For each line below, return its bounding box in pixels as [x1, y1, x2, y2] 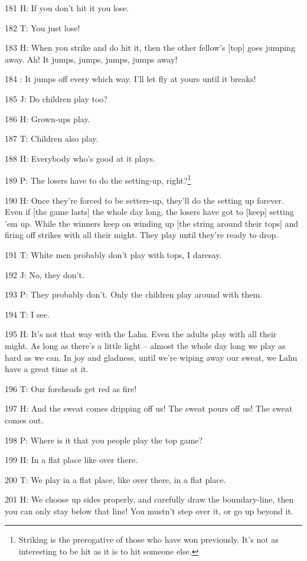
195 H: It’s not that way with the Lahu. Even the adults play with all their [5, 328, 277, 340]
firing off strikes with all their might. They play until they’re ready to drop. [5, 229, 279, 241]
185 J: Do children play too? [5, 92, 107, 105]
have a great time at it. [5, 363, 89, 375]
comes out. [5, 413, 44, 426]
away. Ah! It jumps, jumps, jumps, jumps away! [5, 53, 178, 65]
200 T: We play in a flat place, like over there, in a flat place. [5, 473, 226, 485]
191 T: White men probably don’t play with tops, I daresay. [5, 248, 222, 260]
